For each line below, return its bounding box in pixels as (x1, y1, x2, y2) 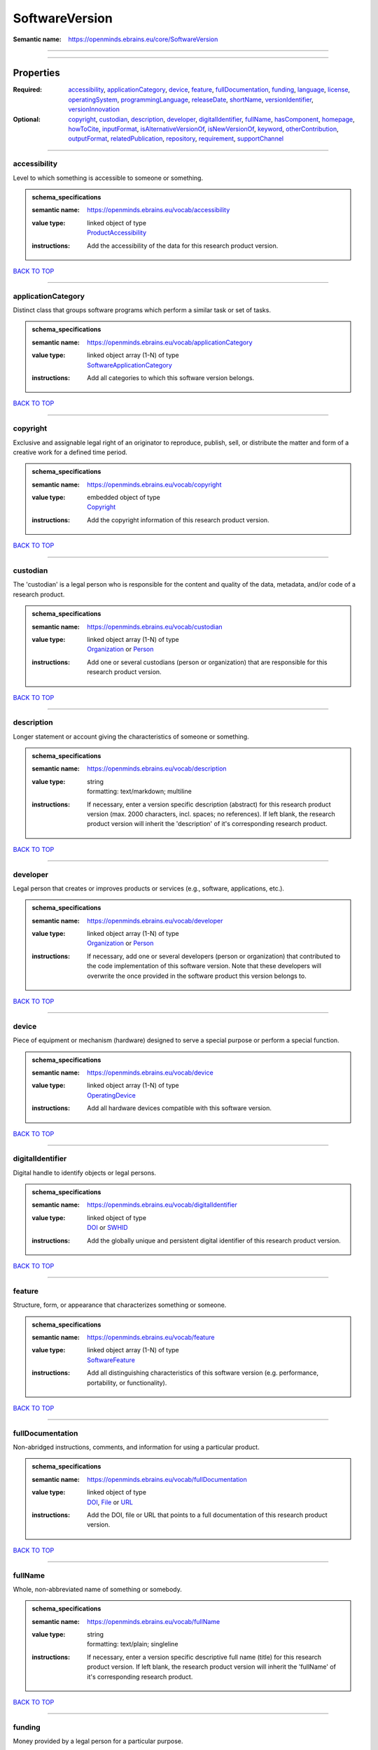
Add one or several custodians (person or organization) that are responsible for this (87, 658, 328, 666)
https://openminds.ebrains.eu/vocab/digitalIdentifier (87, 1200, 237, 1209)
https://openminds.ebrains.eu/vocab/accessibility (87, 206, 230, 214)
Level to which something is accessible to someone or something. (13, 174, 203, 182)
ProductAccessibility (87, 228, 147, 237)
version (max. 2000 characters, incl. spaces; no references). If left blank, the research (87, 810, 335, 818)
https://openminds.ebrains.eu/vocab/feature (87, 1333, 215, 1341)
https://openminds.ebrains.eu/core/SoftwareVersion (68, 35, 218, 43)
